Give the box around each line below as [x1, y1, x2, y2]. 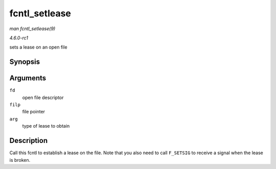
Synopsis [9, 58, 40, 66]
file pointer [22, 109, 45, 115]
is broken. [9, 157, 31, 163]
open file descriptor [22, 94, 64, 101]
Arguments [9, 74, 47, 83]
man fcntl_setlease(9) [9, 26, 56, 32]
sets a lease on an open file [9, 44, 67, 51]
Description [9, 136, 48, 145]
